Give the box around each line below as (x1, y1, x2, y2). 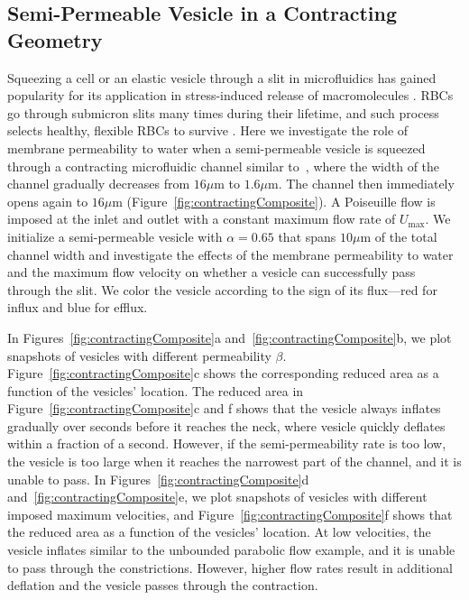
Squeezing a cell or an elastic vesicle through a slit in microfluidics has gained (7, 68, 437, 87)
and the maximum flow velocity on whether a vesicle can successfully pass (7, 263, 416, 282)
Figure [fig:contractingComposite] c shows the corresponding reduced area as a (7, 364, 439, 383)
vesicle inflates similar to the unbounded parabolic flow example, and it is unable (7, 540, 455, 559)
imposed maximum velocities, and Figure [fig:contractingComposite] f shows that (7, 504, 453, 523)
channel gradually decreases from (7, 174, 190, 193)
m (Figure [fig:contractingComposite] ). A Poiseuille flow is (112, 191, 436, 210)
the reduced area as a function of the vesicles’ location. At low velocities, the (7, 522, 431, 541)
